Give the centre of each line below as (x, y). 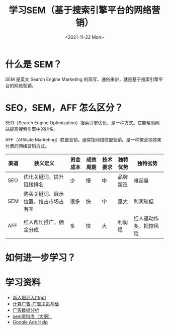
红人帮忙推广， (41, 222)
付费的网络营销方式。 (27, 146)
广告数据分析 (26, 310)
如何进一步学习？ (41, 258)
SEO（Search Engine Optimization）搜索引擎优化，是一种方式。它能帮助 (80, 122)
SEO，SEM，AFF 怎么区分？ (64, 107)
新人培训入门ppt (29, 297)
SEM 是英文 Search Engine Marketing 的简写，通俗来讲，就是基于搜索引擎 (82, 79)
